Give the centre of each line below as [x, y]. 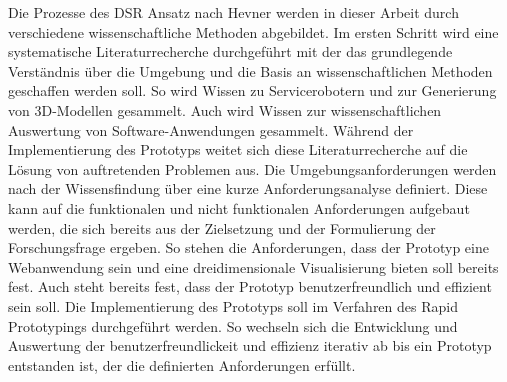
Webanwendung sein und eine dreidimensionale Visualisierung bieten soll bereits [253, 266]
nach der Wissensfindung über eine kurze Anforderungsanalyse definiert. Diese [248, 188]
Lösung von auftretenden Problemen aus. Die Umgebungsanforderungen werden [252, 168]
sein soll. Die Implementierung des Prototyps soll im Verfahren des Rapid [233, 305]
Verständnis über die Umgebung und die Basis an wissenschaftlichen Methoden [250, 70]
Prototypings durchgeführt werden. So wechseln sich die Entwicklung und [233, 325]
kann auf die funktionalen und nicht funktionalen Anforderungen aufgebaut [239, 207]
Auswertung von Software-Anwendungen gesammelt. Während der [211, 129]
